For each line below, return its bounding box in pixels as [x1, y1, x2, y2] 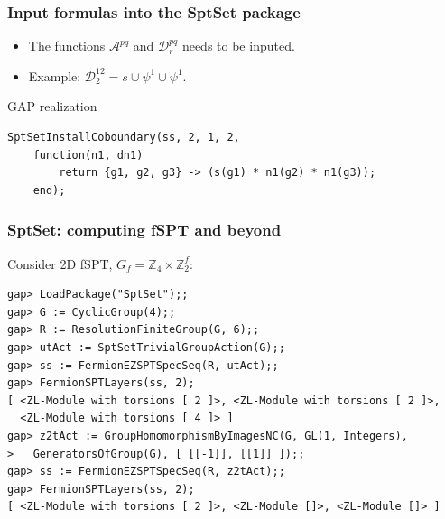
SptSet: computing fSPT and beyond [7, 218, 282, 241]
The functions [28, 36, 106, 55]
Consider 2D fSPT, [7, 254, 113, 273]
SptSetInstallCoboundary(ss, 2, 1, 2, [7, 131, 240, 144]
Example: [28, 66, 81, 85]
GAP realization [7, 97, 97, 116]
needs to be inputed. [181, 36, 295, 55]
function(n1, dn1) [32, 148, 144, 162]
